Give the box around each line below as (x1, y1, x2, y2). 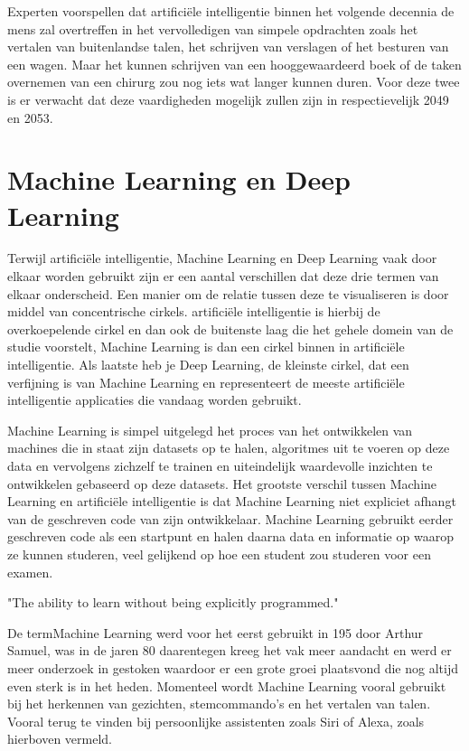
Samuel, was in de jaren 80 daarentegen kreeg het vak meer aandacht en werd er (7, 641, 452, 660)
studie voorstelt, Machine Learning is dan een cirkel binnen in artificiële (7, 337, 405, 356)
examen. (7, 562, 53, 581)
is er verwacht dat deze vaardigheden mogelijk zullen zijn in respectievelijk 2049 (7, 89, 449, 108)
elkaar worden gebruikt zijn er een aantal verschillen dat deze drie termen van (7, 267, 439, 286)
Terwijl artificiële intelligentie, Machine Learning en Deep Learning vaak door (7, 249, 437, 268)
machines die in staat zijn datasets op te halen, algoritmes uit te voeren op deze (7, 438, 450, 457)
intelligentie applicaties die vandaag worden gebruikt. (7, 390, 302, 409)
